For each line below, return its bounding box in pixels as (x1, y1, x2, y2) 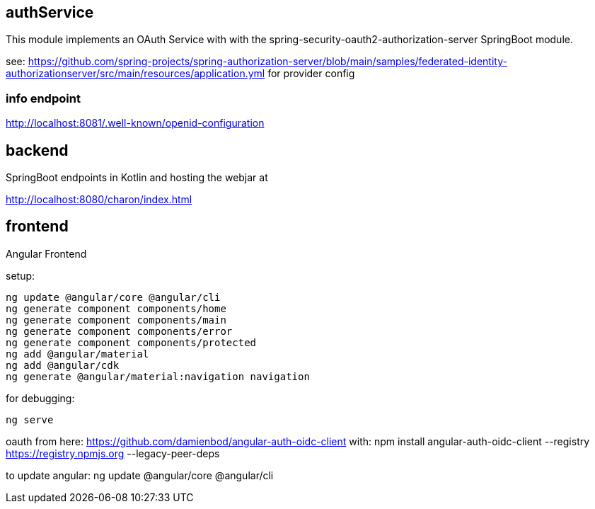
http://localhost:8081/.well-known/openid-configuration (6, 117, 265, 130)
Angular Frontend (6, 247, 87, 260)
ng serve (6, 413, 54, 425)
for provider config (267, 67, 355, 80)
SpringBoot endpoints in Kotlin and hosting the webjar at (6, 171, 268, 184)
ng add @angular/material (6, 348, 149, 360)
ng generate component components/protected (6, 336, 257, 348)
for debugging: (6, 391, 75, 404)
